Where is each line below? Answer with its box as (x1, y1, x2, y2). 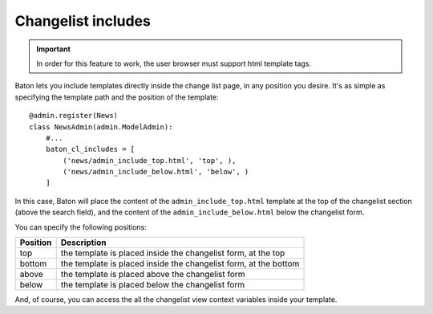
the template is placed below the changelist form (60, 279, 245, 291)
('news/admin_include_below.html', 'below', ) (63, 167, 249, 177)
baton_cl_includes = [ (45, 145, 136, 154)
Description (60, 237, 107, 248)
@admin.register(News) (29, 111, 119, 120)
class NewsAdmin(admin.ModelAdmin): (29, 122, 173, 132)
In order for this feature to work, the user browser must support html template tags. (36, 59, 312, 68)
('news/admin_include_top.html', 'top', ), (63, 156, 237, 165)
